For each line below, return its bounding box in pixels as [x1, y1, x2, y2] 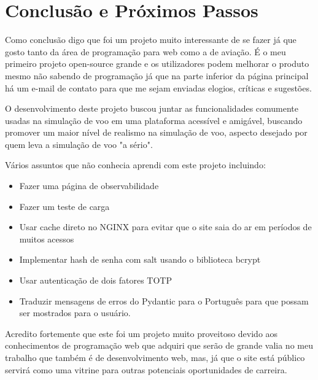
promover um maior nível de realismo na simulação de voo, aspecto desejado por [5, 126, 308, 139]
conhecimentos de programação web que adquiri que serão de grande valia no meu [5, 339, 313, 352]
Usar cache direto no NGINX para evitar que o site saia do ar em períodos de [19, 220, 312, 233]
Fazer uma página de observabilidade [19, 179, 159, 192]
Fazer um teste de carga [19, 200, 110, 212]
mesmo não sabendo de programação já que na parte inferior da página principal [5, 69, 309, 82]
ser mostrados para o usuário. [19, 306, 131, 319]
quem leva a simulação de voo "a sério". [5, 138, 153, 150]
